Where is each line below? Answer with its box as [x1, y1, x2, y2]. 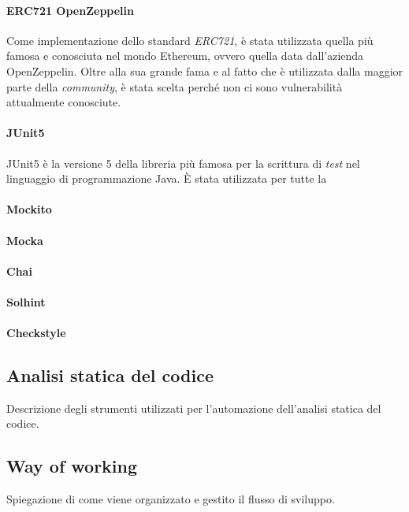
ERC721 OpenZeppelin [6, 2, 134, 18]
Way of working [6, 454, 138, 478]
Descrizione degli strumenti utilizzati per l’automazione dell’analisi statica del [6, 399, 381, 416]
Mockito [6, 201, 52, 217]
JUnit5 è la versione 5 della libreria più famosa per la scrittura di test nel [6, 154, 360, 171]
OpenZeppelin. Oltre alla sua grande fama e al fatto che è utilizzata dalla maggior [6, 62, 403, 79]
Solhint [6, 293, 46, 310]
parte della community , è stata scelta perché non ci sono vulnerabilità [6, 78, 343, 95]
